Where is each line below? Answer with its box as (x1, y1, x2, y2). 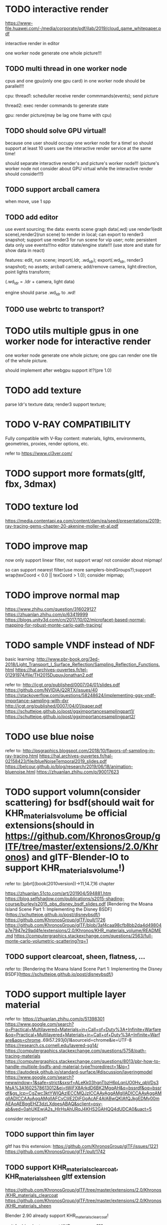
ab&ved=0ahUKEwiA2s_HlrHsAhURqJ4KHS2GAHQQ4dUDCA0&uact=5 (5, 1106, 152, 1112)
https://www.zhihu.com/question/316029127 (5, 606, 96, 612)
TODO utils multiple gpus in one (5, 325, 139, 337)
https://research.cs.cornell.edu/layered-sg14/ (5, 1042, 99, 1048)
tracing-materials (5, 1053, 41, 1059)
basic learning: (5, 656, 36, 662)
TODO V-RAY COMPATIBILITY (5, 419, 131, 430)
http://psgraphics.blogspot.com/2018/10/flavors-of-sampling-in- (22, 747, 156, 753)
